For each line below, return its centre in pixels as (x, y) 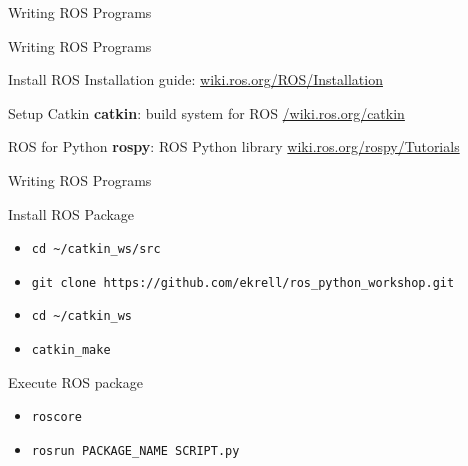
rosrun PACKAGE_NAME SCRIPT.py (135, 451)
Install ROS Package (71, 213)
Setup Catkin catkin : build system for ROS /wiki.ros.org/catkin (206, 112)
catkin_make (71, 350)
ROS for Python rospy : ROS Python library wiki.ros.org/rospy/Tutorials (234, 146)
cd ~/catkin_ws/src (96, 249)
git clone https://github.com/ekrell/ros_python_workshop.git (243, 282)
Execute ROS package (75, 381)
